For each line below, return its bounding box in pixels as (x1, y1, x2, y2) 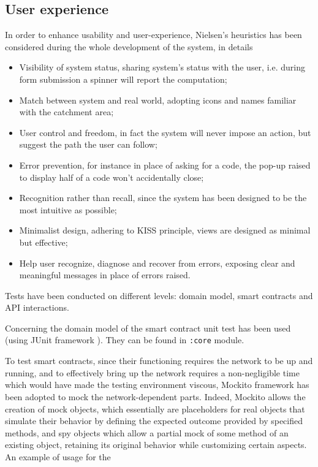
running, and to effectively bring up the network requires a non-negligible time (5, 366, 300, 379)
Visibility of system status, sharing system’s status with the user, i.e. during (19, 61, 305, 74)
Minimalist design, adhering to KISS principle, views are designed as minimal (19, 224, 311, 237)
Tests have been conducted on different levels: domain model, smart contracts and (5, 289, 313, 302)
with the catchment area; (19, 105, 114, 118)
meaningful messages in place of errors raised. (19, 268, 191, 281)
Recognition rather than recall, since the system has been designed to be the (19, 191, 307, 204)
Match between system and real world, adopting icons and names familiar (19, 93, 297, 106)
